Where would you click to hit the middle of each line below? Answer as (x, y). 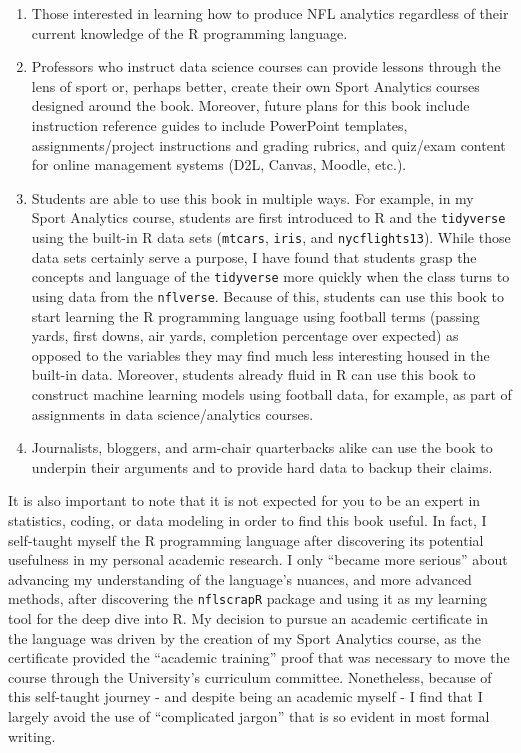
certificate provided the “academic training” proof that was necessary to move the (259, 657)
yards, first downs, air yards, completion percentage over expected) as (245, 335)
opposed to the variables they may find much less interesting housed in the (260, 354)
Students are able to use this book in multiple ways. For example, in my (252, 197)
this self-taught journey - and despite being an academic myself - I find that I (245, 696)
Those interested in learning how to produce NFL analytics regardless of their (270, 13)
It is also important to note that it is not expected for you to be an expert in (244, 500)
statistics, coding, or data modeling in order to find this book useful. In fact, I (247, 519)
